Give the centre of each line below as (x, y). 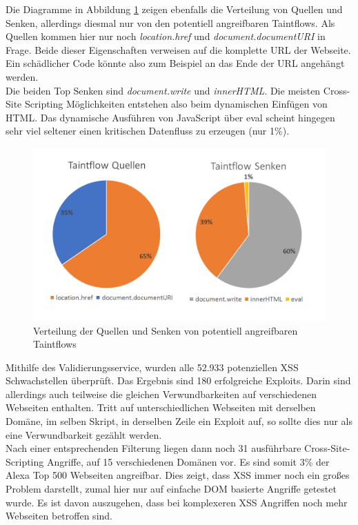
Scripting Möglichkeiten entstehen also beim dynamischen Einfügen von (176, 104)
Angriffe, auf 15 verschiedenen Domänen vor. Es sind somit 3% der (188, 461)
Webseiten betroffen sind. (59, 516)
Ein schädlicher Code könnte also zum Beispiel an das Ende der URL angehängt (175, 63)
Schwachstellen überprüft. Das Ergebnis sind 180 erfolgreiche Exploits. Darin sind (178, 380)
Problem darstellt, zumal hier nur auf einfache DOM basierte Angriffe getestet (171, 489)
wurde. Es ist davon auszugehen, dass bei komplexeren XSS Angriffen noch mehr (177, 502)
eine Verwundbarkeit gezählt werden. (84, 434)
